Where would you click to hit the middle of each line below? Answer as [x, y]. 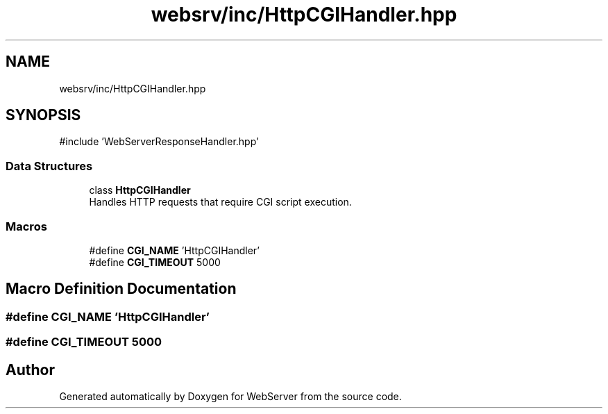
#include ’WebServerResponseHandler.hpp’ [159, 142]
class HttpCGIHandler [140, 190]
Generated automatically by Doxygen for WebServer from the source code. [230, 396]
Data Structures [49, 166]
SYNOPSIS [43, 115]
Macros [26, 226]
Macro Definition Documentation [121, 289]
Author [30, 370]
